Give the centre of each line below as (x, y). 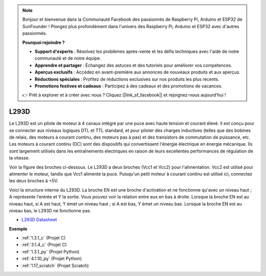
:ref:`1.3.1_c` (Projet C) (44, 238)
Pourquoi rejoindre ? (44, 42)
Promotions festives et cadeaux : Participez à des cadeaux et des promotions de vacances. (129, 86)
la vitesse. (19, 158)
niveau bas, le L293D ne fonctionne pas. (50, 210)
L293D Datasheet (39, 220)
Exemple (18, 229)
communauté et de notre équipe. (68, 58)
